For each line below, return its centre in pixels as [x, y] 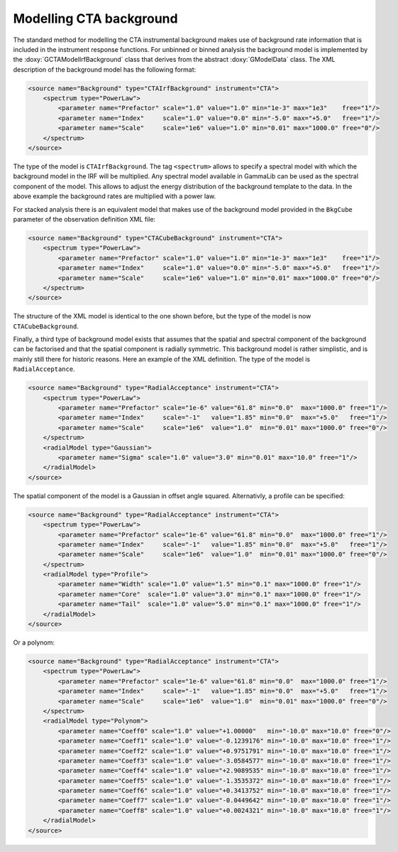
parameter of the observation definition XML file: [84, 219]
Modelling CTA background [95, 18]
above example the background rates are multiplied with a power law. [115, 196]
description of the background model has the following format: [105, 69]
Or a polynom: [34, 642]
